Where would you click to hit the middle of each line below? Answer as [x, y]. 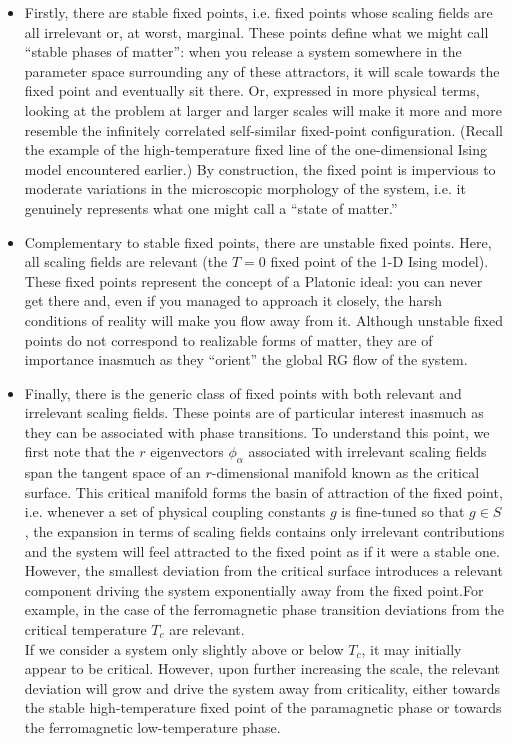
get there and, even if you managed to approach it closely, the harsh [233, 300]
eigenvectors [187, 451]
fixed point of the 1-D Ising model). [379, 261]
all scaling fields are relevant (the [126, 261]
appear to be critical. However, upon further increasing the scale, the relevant [262, 668]
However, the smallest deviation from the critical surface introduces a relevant [263, 570]
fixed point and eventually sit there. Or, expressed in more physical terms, [252, 90]
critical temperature [85, 629]
